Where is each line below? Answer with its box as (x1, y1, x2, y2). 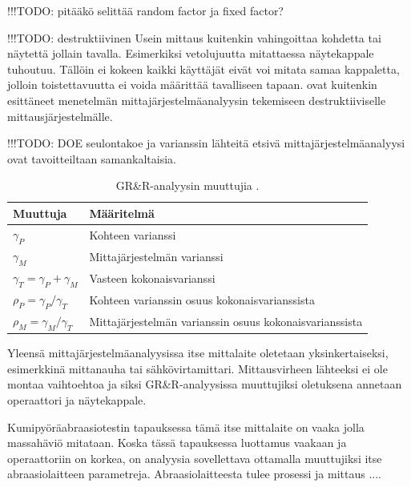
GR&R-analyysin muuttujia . (115, 177, 260, 194)
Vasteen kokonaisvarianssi (89, 269, 216, 286)
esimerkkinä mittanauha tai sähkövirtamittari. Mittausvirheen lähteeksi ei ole (7, 360, 388, 376)
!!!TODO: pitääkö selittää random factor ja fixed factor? (7, 2, 284, 18)
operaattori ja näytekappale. (7, 392, 147, 409)
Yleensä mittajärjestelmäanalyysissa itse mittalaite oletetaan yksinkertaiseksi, (7, 344, 389, 361)
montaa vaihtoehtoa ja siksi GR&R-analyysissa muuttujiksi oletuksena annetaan (7, 376, 402, 392)
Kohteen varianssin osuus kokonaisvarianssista (89, 292, 315, 308)
